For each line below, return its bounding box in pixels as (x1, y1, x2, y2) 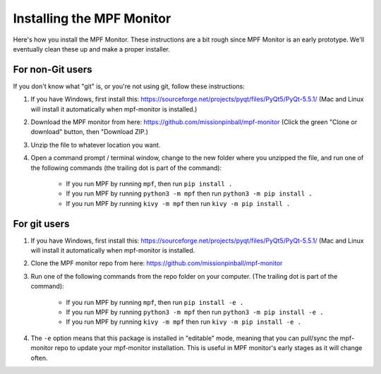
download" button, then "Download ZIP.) (30, 128, 148, 136)
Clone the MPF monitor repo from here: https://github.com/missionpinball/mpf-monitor (30, 259, 283, 267)
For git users (13, 217, 70, 229)
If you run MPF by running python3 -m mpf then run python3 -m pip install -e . (66, 308, 324, 316)
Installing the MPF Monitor (13, 11, 171, 26)
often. (30, 354, 49, 362)
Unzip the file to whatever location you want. (30, 140, 161, 149)
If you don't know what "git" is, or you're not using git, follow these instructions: (13, 82, 245, 90)
